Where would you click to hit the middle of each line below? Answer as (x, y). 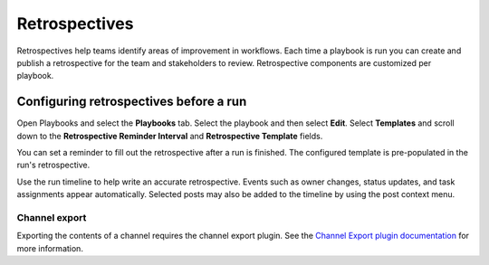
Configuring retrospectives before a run (132, 102)
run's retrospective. (53, 165)
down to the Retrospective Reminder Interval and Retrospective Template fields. (170, 136)
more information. (50, 248)
